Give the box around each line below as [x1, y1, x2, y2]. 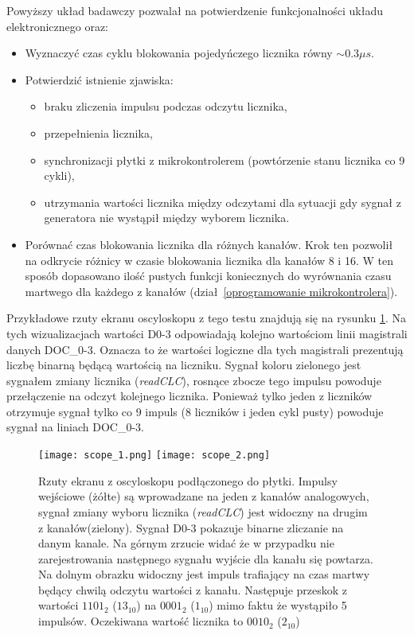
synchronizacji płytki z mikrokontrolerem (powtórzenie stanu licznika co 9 [44, 151, 405, 168]
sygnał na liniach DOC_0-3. [6, 419, 144, 435]
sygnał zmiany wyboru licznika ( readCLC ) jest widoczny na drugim [38, 503, 368, 520]
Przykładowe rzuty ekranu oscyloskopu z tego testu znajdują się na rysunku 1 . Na [6, 310, 407, 326]
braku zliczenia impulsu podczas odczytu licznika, [44, 98, 287, 115]
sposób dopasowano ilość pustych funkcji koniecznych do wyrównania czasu [25, 267, 392, 284]
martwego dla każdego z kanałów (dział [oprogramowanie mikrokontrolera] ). [25, 282, 398, 299]
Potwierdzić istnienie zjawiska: [25, 71, 174, 88]
